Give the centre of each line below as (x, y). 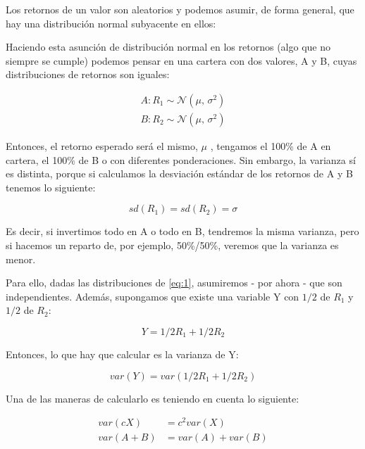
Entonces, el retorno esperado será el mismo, (102, 146)
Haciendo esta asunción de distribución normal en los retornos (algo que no (168, 47)
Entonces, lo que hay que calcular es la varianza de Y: (122, 354)
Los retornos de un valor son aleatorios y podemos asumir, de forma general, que (180, 9)
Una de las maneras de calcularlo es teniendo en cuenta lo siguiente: (153, 398)
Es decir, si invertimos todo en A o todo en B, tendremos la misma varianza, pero (182, 231)
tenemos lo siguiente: (51, 187)
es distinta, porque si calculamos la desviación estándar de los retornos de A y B (179, 173)
